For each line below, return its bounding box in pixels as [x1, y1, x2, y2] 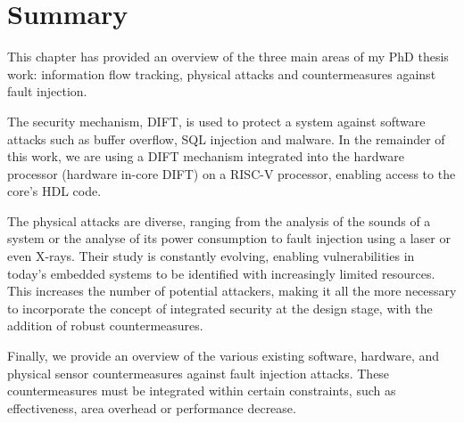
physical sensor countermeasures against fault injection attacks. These [7, 363, 390, 382]
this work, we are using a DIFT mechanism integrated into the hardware [7, 147, 404, 166]
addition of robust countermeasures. [7, 316, 203, 335]
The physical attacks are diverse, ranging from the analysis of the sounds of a [7, 211, 431, 230]
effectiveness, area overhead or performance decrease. [7, 398, 296, 417]
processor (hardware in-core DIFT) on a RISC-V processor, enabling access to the [7, 164, 456, 183]
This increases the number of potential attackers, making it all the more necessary [7, 281, 457, 300]
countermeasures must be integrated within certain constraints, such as [7, 381, 396, 400]
